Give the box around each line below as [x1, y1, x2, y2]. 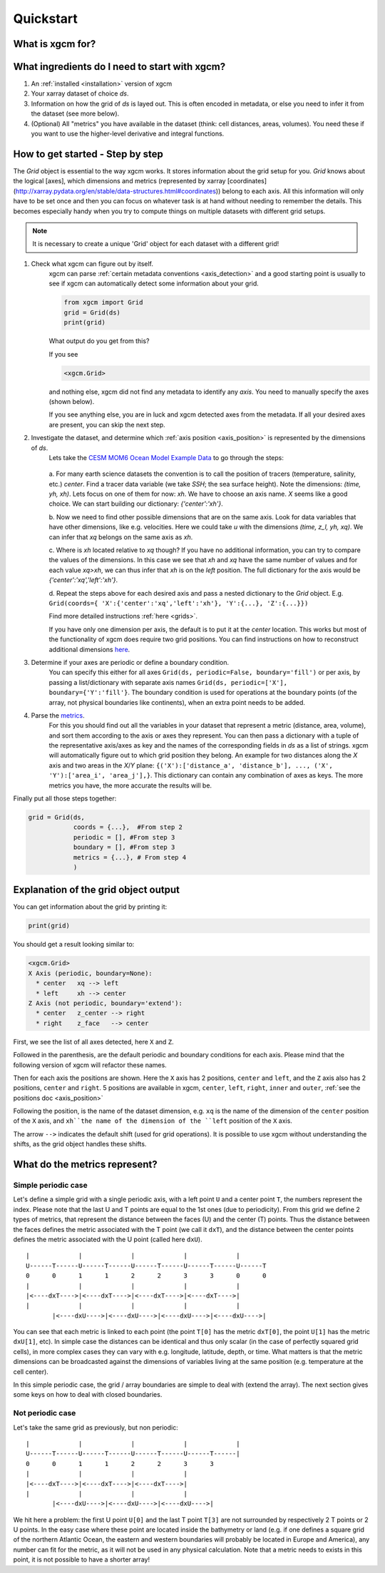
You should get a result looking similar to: [13, 940, 135, 949]
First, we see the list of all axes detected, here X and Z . [13, 1037, 174, 1046]
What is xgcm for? [13, 38, 96, 50]
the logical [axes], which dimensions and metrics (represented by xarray [13, 177, 226, 185]
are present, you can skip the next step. [48, 420, 165, 429]
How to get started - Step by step [13, 148, 164, 160]
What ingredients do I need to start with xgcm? [13, 61, 226, 73]
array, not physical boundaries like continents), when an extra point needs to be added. [48, 698, 306, 706]
